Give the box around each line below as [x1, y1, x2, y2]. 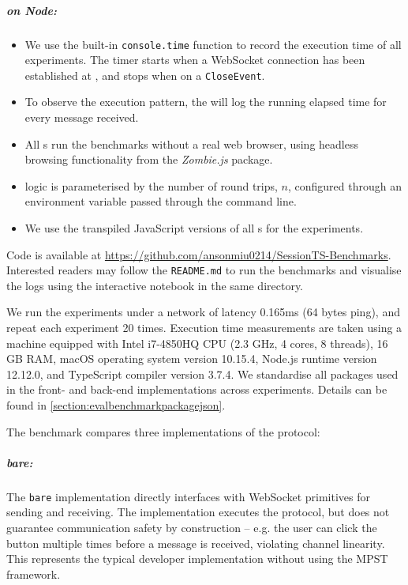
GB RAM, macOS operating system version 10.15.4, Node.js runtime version [6, 350, 377, 367]
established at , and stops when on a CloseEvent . [24, 66, 265, 83]
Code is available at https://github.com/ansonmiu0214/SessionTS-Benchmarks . [6, 246, 391, 262]
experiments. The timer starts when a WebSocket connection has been [24, 51, 365, 68]
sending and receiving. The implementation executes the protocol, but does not [6, 504, 390, 520]
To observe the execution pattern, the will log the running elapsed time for [24, 93, 387, 110]
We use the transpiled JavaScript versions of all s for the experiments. [24, 220, 364, 236]
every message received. [24, 109, 139, 126]
